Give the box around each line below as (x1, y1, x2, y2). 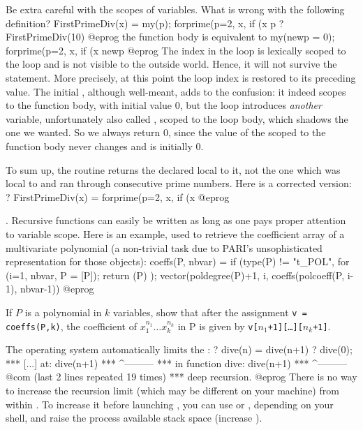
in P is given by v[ (177, 318, 258, 333)
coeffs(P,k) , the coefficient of (6, 318, 138, 333)
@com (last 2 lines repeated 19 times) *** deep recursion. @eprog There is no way (6, 369, 357, 384)
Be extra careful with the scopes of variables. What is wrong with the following (6, 2, 345, 16)
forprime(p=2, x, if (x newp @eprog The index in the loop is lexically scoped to (6, 43, 346, 57)
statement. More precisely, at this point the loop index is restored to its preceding (6, 70, 356, 84)
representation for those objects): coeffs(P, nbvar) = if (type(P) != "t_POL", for (6, 254, 350, 269)
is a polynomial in (24, 304, 102, 319)
